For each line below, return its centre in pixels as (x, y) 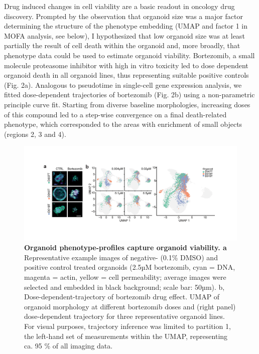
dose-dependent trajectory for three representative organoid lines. (124, 316)
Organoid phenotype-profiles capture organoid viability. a (125, 247)
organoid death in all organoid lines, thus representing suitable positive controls (126, 75)
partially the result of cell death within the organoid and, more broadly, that (122, 45)
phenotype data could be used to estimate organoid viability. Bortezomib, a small (129, 55)
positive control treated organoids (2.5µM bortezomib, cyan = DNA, (130, 267)
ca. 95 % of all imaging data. (69, 346)
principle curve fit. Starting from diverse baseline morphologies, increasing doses (127, 104)
